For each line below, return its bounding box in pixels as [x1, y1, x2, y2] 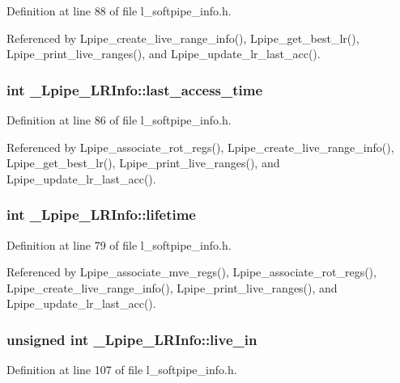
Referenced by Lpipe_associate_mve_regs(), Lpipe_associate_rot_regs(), [6, 263, 377, 280]
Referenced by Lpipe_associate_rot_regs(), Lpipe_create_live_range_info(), [6, 138, 394, 155]
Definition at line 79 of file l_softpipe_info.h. [6, 236, 232, 253]
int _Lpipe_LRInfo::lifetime [6, 204, 196, 225]
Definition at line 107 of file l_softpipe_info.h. [6, 361, 237, 378]
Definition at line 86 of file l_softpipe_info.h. [6, 112, 232, 128]
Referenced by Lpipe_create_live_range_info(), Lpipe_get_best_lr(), [6, 29, 360, 46]
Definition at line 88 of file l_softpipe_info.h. [6, 2, 232, 19]
